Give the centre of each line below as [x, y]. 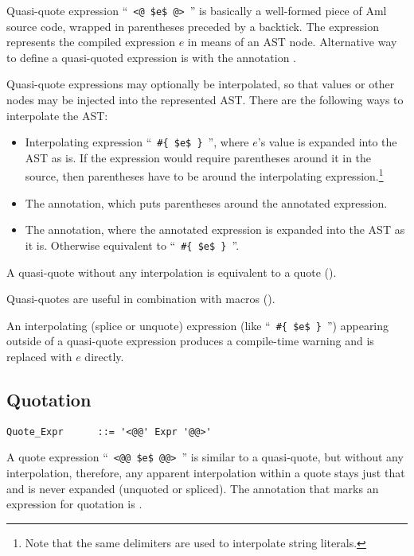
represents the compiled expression [91, 42]
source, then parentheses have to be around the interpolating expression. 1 [204, 175]
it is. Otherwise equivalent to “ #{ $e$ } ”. [132, 245]
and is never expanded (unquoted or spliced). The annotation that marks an [193, 488]
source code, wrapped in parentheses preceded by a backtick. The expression [193, 26]
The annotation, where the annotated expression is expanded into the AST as [215, 229]
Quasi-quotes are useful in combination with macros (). [141, 299]
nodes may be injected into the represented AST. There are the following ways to [205, 100]
